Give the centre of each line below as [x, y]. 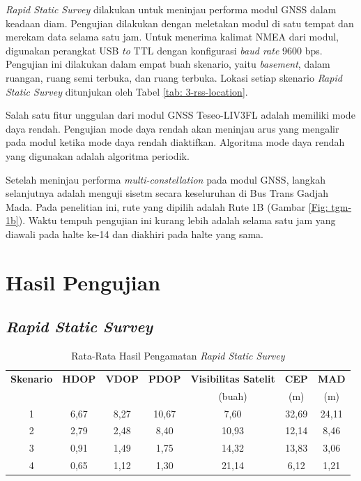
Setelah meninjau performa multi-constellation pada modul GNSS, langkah [166, 179]
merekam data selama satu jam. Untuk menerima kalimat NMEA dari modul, [172, 37]
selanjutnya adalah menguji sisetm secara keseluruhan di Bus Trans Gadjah [167, 193]
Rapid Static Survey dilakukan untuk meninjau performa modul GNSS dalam [171, 9]
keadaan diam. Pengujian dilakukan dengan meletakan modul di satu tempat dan [180, 23]
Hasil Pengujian [83, 282]
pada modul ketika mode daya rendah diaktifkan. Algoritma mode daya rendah [175, 142]
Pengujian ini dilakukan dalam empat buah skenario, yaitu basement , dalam [168, 64]
